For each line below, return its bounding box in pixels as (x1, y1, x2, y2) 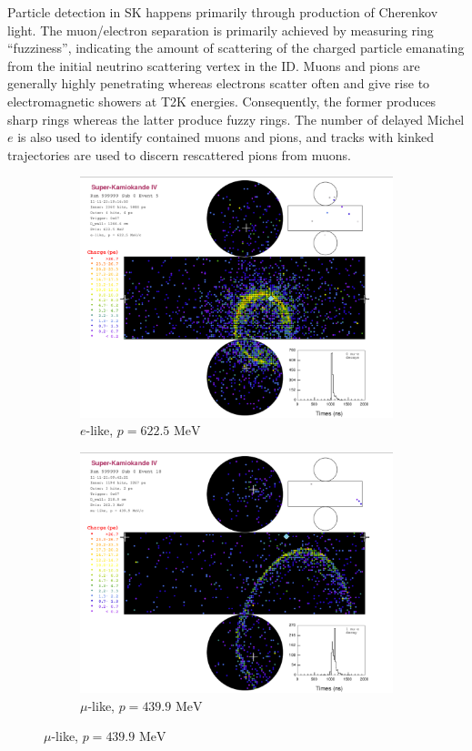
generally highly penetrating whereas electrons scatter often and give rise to (7, 74, 430, 93)
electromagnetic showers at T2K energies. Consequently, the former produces (7, 91, 437, 110)
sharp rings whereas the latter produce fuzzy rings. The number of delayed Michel (7, 109, 465, 128)
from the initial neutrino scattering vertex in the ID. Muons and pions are (7, 56, 420, 75)
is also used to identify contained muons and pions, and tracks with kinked (17, 127, 435, 147)
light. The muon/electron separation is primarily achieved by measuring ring (7, 20, 434, 39)
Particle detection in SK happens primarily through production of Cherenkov (7, 3, 438, 21)
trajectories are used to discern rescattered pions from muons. (7, 145, 351, 164)
